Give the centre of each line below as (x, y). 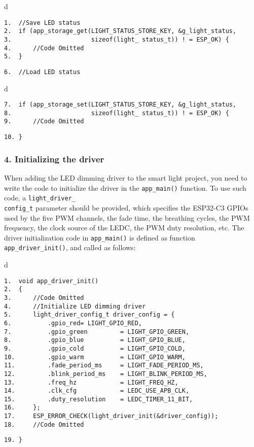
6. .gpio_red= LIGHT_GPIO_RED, (73, 323)
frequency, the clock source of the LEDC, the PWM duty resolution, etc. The (124, 228)
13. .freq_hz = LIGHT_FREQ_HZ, (91, 382)
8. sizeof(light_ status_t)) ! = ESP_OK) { (117, 113)
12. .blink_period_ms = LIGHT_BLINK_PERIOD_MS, (106, 374)
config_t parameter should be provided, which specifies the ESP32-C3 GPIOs (126, 207)
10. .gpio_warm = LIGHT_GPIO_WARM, (95, 357)
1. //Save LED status (42, 23)
